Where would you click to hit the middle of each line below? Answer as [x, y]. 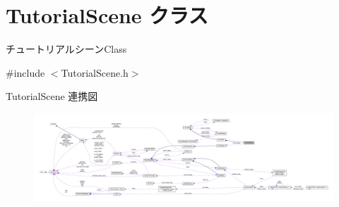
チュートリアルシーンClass [66, 49]
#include [25, 72]
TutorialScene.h [95, 72]
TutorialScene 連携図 [52, 96]
